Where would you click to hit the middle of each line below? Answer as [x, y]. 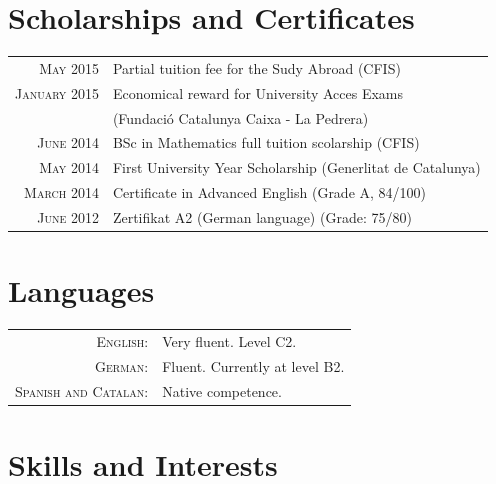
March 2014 [61, 192]
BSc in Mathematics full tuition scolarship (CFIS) [266, 142]
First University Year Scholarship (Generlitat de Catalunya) [296, 167]
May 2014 [69, 167]
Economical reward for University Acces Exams [257, 92]
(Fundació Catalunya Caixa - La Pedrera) [240, 117]
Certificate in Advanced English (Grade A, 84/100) [269, 192]
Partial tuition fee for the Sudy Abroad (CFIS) [256, 67]
